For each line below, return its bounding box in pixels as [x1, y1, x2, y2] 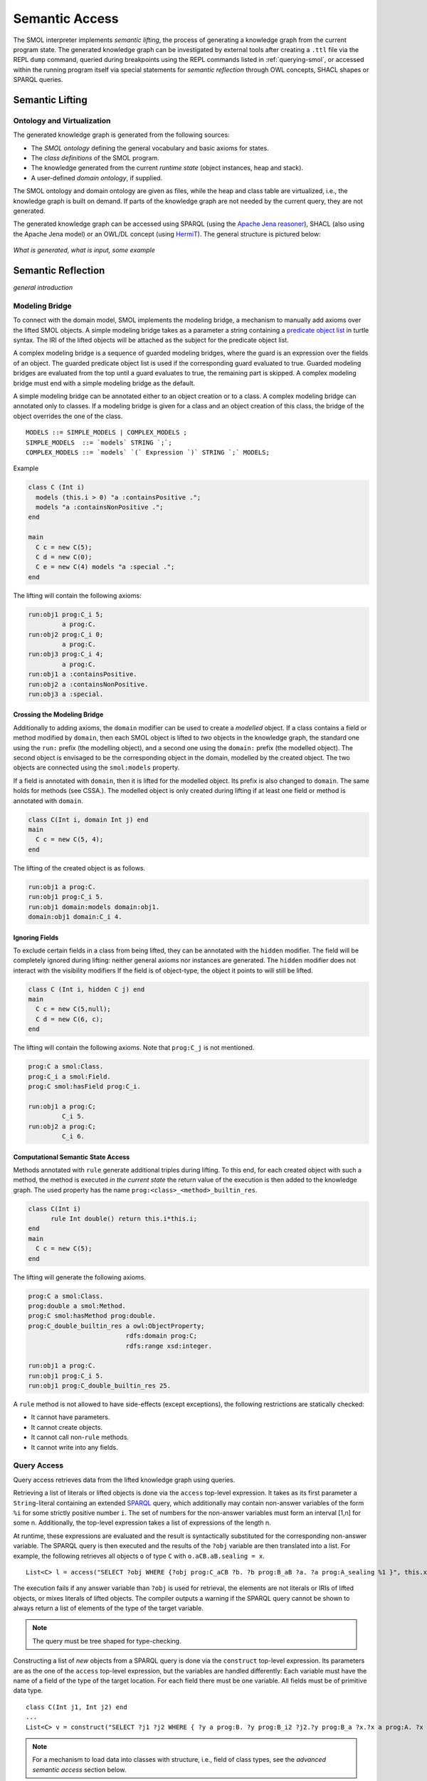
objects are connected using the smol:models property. [13, 763, 180, 772]
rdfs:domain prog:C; [125, 1332, 197, 1340]
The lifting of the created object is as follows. [13, 863, 146, 872]
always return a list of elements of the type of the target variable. [13, 1604, 204, 1613]
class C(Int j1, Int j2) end [26, 1703, 127, 1711]
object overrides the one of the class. [13, 412, 123, 420]
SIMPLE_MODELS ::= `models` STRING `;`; [26, 438, 172, 447]
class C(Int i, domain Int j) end [28, 816, 149, 824]
